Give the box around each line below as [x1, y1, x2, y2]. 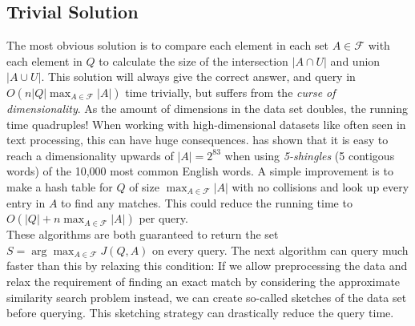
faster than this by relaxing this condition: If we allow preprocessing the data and [6, 257, 408, 274]
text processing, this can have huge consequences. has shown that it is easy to [6, 131, 389, 148]
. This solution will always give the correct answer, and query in [41, 68, 356, 85]
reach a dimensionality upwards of [6, 147, 174, 163]
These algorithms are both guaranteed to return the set [6, 226, 279, 243]
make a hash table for [6, 178, 113, 195]
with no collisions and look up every [232, 178, 409, 195]
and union [330, 52, 381, 69]
